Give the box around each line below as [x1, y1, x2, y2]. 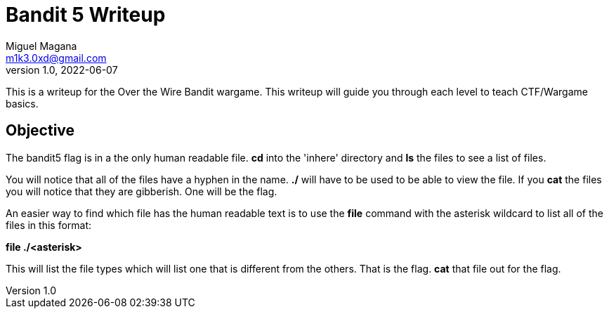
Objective [6, 122, 75, 140]
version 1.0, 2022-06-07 [6, 63, 118, 76]
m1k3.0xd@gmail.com [6, 51, 107, 64]
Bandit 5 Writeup [6, 3, 166, 27]
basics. [6, 97, 39, 110]
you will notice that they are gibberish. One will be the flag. [6, 185, 277, 197]
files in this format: [6, 218, 92, 231]
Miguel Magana [6, 39, 77, 52]
